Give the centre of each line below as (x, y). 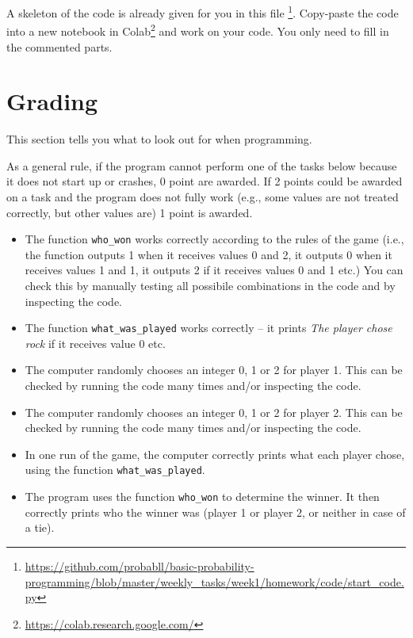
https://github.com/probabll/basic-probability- (140, 565)
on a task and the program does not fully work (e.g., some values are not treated (203, 197)
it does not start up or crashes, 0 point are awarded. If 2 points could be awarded (205, 181)
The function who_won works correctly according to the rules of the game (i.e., (214, 239)
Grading (52, 101)
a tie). (40, 527)
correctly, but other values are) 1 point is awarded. (130, 212)
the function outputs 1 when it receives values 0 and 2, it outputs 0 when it (208, 254)
